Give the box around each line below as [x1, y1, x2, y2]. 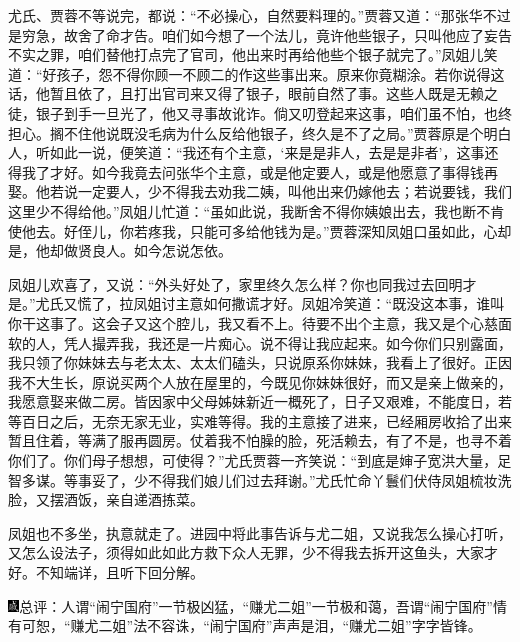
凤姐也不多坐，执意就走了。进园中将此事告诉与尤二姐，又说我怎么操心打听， [8, 522, 512, 543]
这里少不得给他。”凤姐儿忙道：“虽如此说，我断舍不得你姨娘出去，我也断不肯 [8, 200, 505, 221]
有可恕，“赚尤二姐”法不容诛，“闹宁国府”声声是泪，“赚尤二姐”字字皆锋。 [8, 615, 482, 636]
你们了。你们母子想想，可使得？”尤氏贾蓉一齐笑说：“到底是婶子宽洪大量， [8, 450, 498, 471]
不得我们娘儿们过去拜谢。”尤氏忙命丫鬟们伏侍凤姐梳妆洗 [147, 469, 512, 490]
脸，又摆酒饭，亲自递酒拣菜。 [8, 489, 204, 510]
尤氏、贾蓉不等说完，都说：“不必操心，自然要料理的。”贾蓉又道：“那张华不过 [8, 5, 511, 25]
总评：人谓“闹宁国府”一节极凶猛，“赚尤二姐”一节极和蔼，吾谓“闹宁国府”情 [19, 595, 507, 616]
